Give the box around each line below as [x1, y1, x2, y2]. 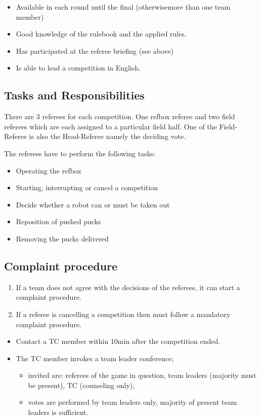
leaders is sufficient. [28, 407, 89, 417]
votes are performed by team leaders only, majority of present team [28, 397, 237, 407]
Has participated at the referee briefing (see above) [16, 45, 174, 56]
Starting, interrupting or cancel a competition [16, 182, 158, 193]
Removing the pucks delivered [16, 233, 109, 243]
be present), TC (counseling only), [28, 379, 135, 390]
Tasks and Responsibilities [4, 87, 145, 103]
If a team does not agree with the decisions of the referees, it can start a [16, 282, 240, 292]
